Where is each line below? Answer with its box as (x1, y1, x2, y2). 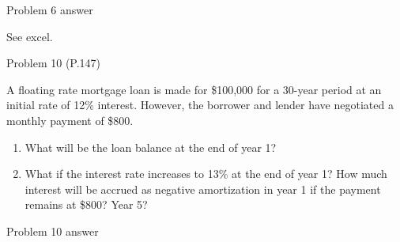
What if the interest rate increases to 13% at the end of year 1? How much (25, 165, 387, 182)
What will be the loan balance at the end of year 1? (25, 138, 277, 155)
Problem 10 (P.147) (6, 55, 101, 71)
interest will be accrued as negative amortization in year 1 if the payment (25, 180, 381, 197)
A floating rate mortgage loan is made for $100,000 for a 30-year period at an (6, 81, 382, 97)
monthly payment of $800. (6, 112, 134, 128)
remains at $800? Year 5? (25, 196, 148, 213)
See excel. (6, 28, 53, 44)
